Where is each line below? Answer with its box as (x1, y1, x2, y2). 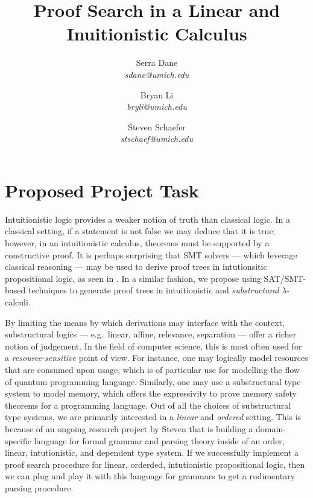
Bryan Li (140, 88, 174, 101)
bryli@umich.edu (127, 100, 187, 113)
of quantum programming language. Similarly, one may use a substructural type (5, 375, 301, 388)
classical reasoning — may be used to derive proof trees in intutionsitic (5, 260, 267, 273)
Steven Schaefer (128, 120, 186, 133)
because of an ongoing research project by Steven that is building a (5, 422, 253, 435)
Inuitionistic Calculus (66, 21, 247, 46)
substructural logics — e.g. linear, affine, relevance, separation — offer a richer (5, 328, 297, 340)
